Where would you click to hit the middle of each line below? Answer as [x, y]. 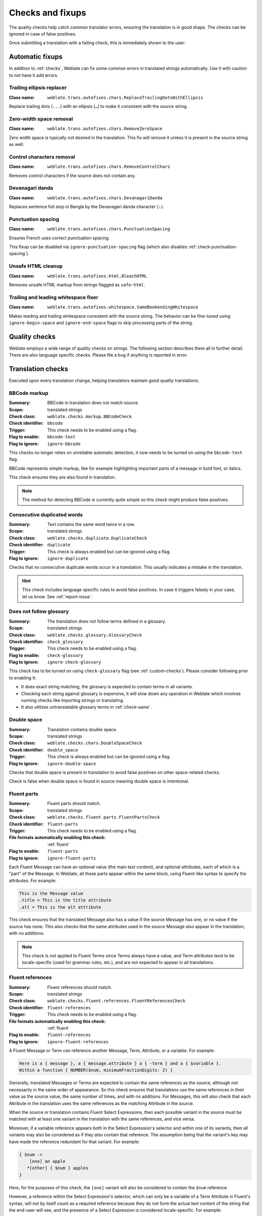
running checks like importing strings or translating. [73, 700]
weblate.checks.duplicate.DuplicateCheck [97, 538]
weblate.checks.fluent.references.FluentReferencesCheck [116, 1001]
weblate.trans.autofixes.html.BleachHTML [97, 276]
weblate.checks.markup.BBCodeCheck [90, 417]
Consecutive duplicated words [46, 515]
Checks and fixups [48, 13]
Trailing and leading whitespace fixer [54, 297]
